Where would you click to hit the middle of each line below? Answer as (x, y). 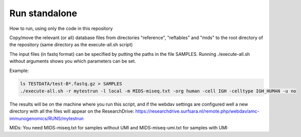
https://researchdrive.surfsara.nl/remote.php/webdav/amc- (197, 111)
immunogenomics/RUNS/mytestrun (47, 118)
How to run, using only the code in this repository (61, 28)
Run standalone (43, 13)
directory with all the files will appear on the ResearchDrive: (72, 111)
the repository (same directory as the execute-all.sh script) (71, 45)
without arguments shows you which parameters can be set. (73, 61)
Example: (19, 71)
